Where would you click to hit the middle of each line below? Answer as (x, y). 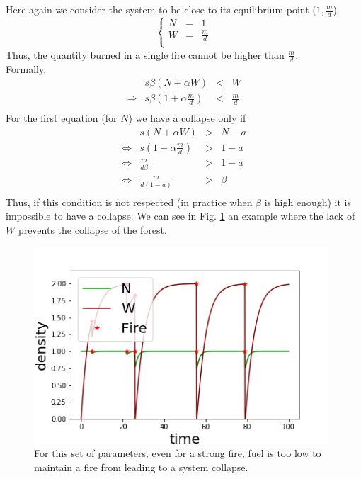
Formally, (26, 68)
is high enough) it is (308, 202)
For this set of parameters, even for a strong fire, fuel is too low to (178, 453)
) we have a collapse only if (187, 118)
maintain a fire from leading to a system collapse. (141, 467)
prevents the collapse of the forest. (92, 229)
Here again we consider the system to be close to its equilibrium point (157, 9)
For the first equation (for (62, 118)
